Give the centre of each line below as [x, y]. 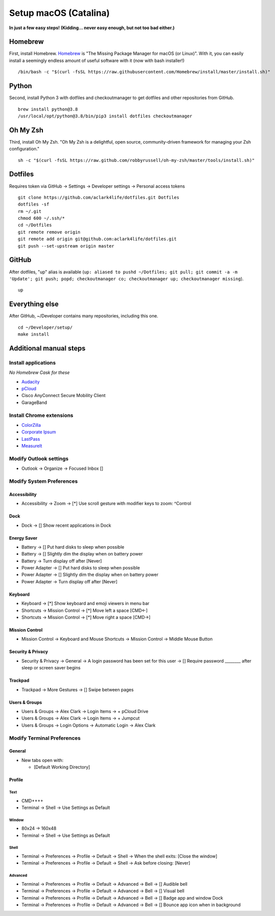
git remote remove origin [49, 232]
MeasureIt [32, 446]
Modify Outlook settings [39, 458]
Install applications [33, 362]
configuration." [24, 149]
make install [34, 334]
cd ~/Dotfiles [35, 225]
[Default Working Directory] [62, 767]
